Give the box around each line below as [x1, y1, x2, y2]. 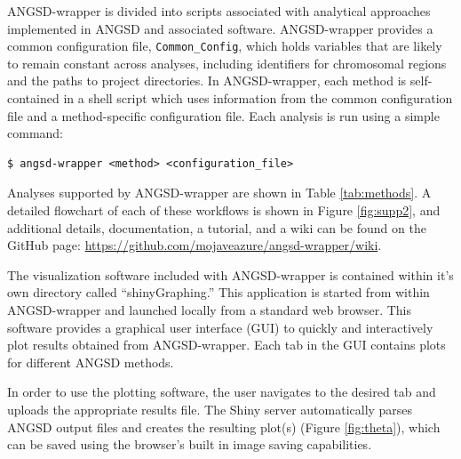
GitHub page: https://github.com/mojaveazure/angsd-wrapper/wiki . [7, 236, 382, 254]
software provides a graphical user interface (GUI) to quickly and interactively [7, 318, 433, 336]
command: [7, 124, 63, 142]
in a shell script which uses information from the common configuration [63, 89, 453, 108]
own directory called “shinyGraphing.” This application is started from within [7, 283, 430, 302]
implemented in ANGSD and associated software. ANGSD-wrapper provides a [7, 19, 433, 37]
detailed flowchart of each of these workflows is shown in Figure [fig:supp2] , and [7, 201, 441, 219]
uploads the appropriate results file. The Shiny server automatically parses [7, 399, 413, 418]
